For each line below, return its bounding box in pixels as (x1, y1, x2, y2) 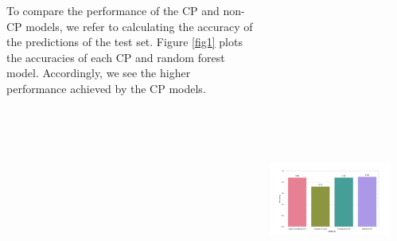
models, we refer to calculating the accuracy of (25, 17, 253, 34)
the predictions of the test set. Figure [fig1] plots (6, 33, 243, 50)
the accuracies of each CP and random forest (6, 49, 225, 65)
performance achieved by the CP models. (6, 80, 206, 96)
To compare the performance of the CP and (6, 2, 220, 18)
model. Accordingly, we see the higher (6, 64, 191, 81)
